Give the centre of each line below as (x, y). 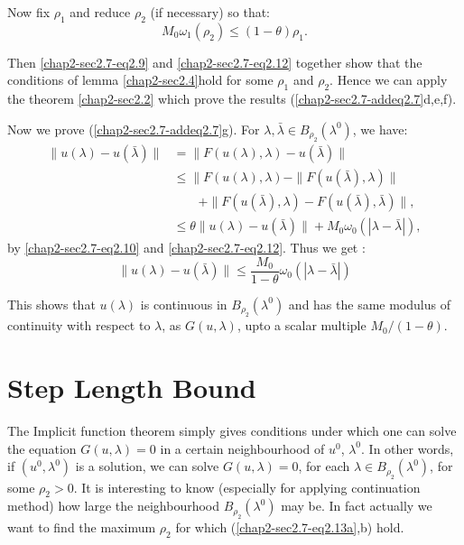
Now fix (29, 12)
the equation (42, 448)
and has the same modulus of (369, 304)
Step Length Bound (132, 388)
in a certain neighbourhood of (242, 448)
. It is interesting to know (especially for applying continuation (247, 487)
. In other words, (408, 448)
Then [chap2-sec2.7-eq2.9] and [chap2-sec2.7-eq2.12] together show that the (215, 62)
